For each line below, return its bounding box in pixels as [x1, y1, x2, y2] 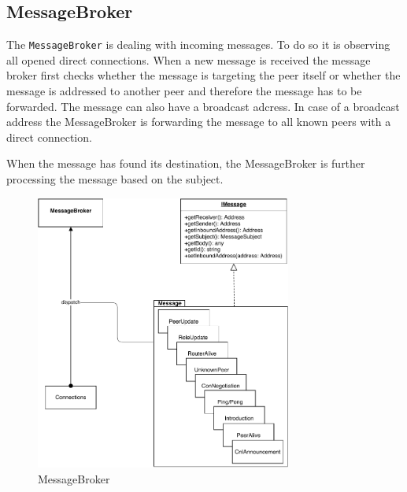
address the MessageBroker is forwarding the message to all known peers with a [6, 113, 391, 130]
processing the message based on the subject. [6, 171, 224, 187]
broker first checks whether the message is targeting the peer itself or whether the [6, 67, 401, 83]
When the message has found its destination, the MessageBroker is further [6, 155, 365, 172]
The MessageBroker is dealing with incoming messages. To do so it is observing [6, 36, 390, 53]
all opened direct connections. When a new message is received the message [6, 51, 371, 68]
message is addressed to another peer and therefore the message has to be [6, 83, 362, 99]
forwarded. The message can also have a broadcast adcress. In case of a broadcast [6, 98, 400, 114]
